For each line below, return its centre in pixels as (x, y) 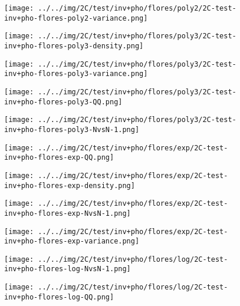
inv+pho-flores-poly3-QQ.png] (63, 102)
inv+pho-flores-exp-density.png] (70, 185)
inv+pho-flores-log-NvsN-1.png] (68, 269)
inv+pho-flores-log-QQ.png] (59, 297)
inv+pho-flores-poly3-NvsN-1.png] (72, 129)
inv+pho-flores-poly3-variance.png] (76, 74)
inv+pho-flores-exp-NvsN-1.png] (68, 213)
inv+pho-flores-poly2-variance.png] (76, 18)
